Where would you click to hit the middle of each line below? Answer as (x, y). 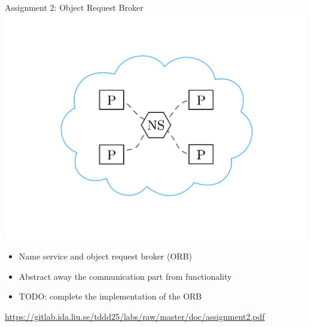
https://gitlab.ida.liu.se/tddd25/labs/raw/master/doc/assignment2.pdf (135, 316)
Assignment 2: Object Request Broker (74, 7)
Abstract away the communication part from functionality (125, 276)
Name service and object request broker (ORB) (106, 256)
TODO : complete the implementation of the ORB (110, 296)
